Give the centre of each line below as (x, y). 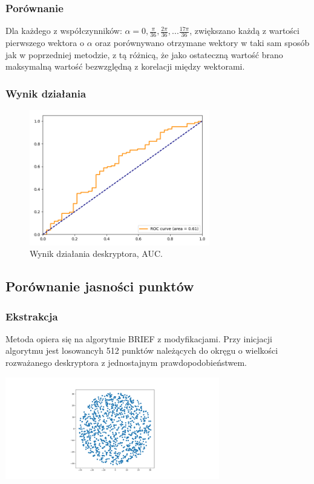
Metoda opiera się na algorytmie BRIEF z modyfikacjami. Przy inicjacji (139, 338)
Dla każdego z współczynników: (64, 31)
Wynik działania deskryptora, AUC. (96, 254)
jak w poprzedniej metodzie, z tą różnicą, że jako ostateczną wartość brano (144, 54)
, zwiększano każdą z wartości (244, 31)
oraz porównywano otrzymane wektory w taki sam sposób (202, 43)
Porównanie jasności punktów (100, 286)
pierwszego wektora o (45, 43)
